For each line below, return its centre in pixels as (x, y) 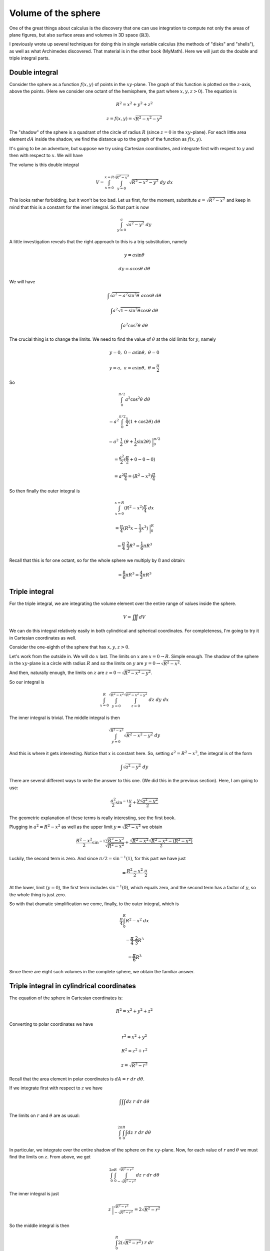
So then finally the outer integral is (44, 491)
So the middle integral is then (39, 1225)
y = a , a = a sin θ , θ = (132, 368)
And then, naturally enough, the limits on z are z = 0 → (65, 673)
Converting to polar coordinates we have (51, 1024)
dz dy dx (159, 700)
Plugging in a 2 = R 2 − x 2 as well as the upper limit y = (65, 827)
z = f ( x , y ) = (119, 119)
